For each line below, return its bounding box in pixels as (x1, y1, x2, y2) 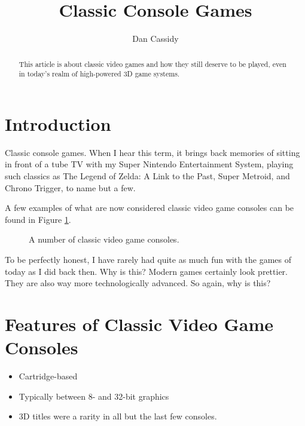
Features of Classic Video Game (5, 311, 274, 336)
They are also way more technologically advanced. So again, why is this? (5, 277, 271, 289)
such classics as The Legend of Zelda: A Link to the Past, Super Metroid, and (5, 169, 290, 182)
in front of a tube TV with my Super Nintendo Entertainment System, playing (5, 158, 294, 170)
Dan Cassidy (132, 32, 179, 45)
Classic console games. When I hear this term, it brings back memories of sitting (5, 146, 300, 158)
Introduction (5, 111, 111, 136)
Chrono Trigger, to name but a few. (5, 181, 136, 194)
